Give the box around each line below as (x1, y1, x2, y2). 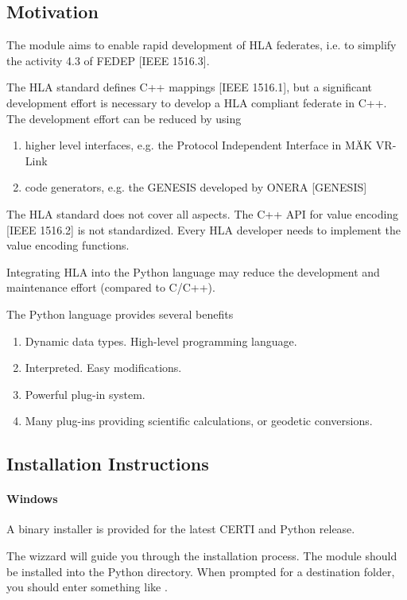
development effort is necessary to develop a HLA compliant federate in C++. (6, 94, 387, 110)
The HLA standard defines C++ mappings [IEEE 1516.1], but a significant (6, 79, 373, 95)
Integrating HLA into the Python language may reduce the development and (6, 263, 380, 280)
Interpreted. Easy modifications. (25, 359, 182, 376)
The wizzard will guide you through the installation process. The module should (6, 548, 397, 564)
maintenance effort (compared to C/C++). (6, 279, 215, 296)
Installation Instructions (6, 451, 209, 476)
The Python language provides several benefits (6, 305, 234, 322)
